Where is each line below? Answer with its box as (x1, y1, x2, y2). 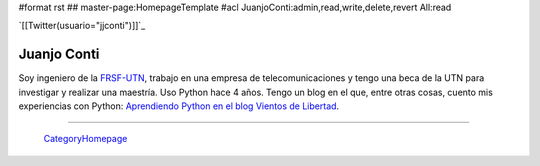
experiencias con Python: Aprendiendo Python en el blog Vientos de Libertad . (18, 100, 340, 112)
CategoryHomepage (43, 133, 128, 145)
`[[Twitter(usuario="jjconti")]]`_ (18, 20, 146, 32)
